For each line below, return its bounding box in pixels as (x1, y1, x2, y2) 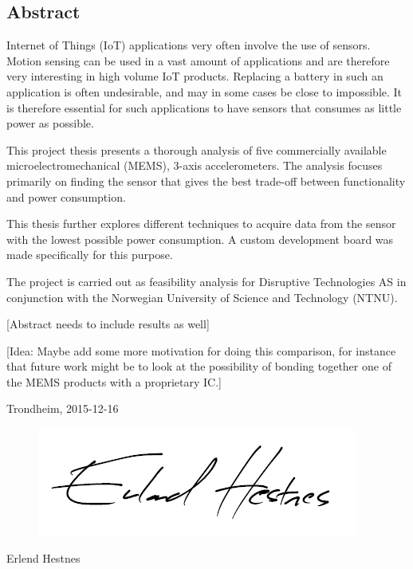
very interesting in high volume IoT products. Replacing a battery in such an (6, 68, 383, 84)
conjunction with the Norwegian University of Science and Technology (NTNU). (6, 288, 398, 305)
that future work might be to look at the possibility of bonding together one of (6, 358, 391, 375)
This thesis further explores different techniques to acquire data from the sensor (6, 215, 396, 232)
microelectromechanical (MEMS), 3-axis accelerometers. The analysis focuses (6, 157, 383, 174)
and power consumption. (6, 188, 126, 205)
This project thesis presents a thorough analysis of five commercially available (6, 141, 387, 158)
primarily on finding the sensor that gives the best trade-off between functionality (6, 172, 406, 189)
